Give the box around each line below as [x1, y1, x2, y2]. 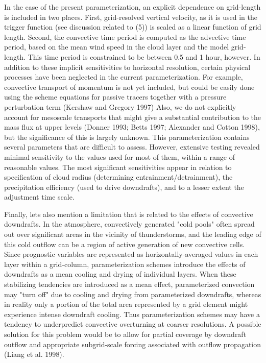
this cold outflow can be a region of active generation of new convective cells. [4, 238, 245, 249]
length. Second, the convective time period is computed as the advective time [4, 31, 246, 42]
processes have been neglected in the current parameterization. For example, [4, 71, 243, 82]
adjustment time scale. [4, 191, 75, 202]
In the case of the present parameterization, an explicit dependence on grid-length [4, 2, 261, 12]
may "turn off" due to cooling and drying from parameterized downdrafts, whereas [4, 288, 261, 299]
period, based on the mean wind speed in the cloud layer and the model [4, 41, 229, 52]
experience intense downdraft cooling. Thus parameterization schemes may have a [4, 308, 260, 319]
